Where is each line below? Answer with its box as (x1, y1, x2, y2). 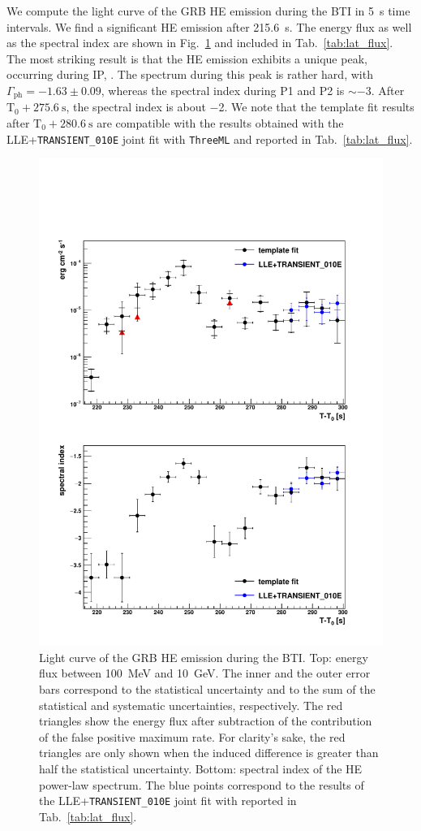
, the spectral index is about (66, 98, 206, 115)
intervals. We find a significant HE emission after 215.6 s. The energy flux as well (6, 18, 412, 35)
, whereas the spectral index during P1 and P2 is (101, 81, 345, 98)
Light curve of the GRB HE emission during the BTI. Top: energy (39, 648, 368, 665)
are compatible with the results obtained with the (97, 115, 344, 132)
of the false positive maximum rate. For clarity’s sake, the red (39, 728, 346, 745)
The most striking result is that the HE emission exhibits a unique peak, (6, 50, 367, 67)
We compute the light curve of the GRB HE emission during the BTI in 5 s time (6, 2, 410, 19)
